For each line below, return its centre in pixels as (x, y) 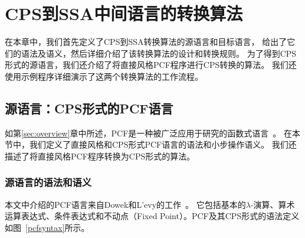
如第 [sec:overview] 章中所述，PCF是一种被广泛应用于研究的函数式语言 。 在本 (153, 133)
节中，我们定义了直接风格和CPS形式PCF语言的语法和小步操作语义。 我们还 (151, 144)
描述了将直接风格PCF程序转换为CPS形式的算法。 (100, 156)
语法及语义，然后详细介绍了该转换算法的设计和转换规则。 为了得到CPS (159, 53)
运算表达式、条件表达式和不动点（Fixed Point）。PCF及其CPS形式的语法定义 (152, 216)
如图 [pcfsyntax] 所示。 (47, 227)
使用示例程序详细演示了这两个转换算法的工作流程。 (104, 76)
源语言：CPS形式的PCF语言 (89, 108)
